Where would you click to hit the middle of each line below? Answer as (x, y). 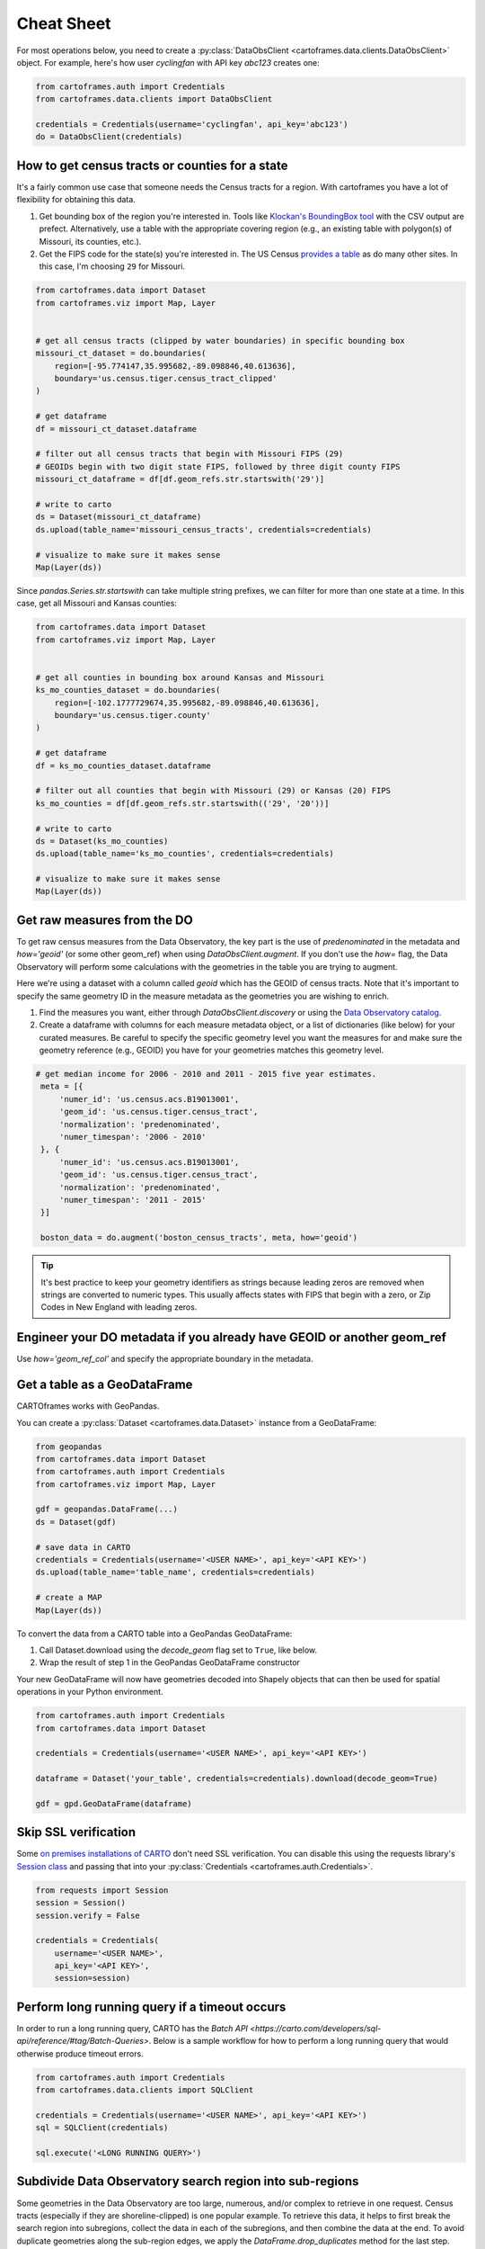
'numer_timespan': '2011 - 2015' (132, 1200)
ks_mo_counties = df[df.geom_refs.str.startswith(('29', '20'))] (182, 803)
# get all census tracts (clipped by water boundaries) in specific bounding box (220, 340)
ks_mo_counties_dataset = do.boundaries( (128, 690)
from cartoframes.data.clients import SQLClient (145, 2090)
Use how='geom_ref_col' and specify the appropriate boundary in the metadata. (165, 1359)
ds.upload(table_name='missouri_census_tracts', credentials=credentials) (204, 529)
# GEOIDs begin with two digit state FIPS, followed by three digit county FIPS (218, 466)
